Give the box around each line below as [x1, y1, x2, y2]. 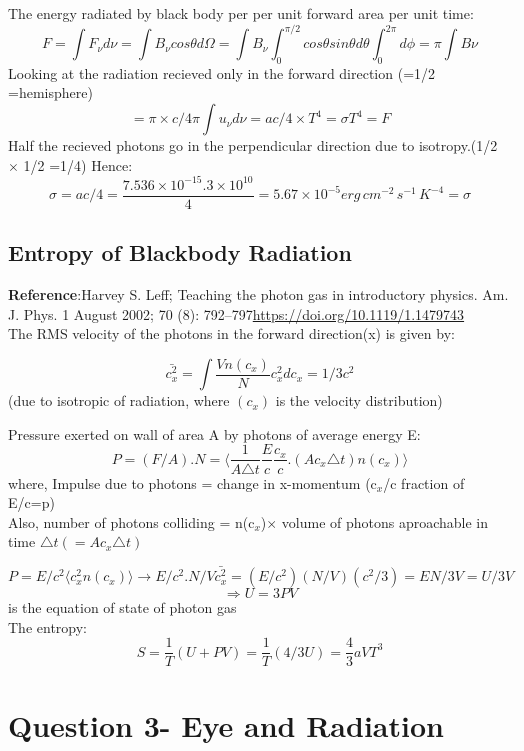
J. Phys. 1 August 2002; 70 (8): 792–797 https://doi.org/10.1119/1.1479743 [8, 303, 465, 324]
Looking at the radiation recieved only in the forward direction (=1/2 [8, 62, 436, 83]
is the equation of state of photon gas [8, 597, 237, 618]
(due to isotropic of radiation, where [8, 390, 230, 411]
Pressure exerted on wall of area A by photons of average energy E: [8, 423, 421, 444]
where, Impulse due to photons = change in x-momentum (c [8, 472, 377, 493]
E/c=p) [8, 492, 55, 513]
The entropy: [8, 616, 87, 637]
